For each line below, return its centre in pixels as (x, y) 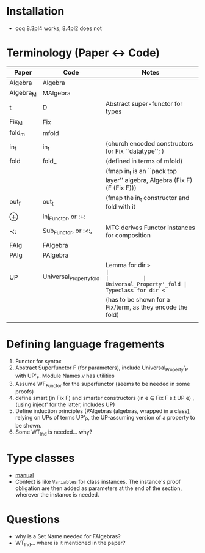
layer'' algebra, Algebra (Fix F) (149, 180)
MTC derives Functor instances (150, 228)
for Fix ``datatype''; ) (135, 151)
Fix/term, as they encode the (147, 307)
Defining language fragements (85, 344)
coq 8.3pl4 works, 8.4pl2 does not (58, 28)
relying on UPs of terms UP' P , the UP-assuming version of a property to (105, 418)
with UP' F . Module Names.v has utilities (65, 376)
